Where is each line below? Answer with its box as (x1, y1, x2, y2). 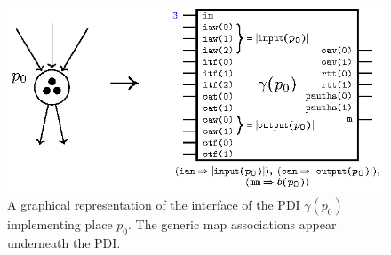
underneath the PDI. (7, 233, 121, 251)
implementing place (7, 214, 113, 233)
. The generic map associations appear (128, 214, 337, 233)
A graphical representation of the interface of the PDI (7, 195, 300, 213)
